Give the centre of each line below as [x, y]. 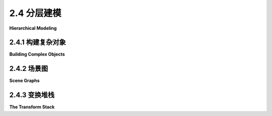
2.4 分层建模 [35, 13]
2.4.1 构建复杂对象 [38, 42]
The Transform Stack [32, 107]
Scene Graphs [24, 81]
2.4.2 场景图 [28, 69]
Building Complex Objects [37, 54]
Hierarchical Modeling [33, 28]
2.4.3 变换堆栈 [32, 95]
